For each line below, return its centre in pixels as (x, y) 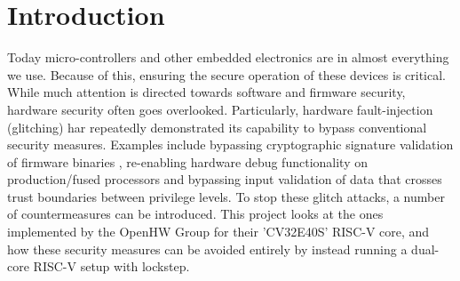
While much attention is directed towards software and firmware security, (206, 92)
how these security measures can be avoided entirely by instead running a (207, 249)
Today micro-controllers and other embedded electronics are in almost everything (228, 57)
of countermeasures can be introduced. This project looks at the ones (195, 214)
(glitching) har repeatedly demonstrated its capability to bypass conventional (217, 127)
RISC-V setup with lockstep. (111, 266)
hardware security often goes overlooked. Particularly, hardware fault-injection (220, 109)
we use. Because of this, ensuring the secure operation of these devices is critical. (227, 74)
